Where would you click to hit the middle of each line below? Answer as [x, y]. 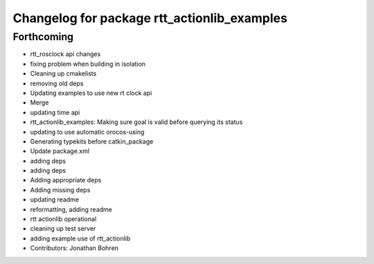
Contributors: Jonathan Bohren [74, 248]
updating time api [55, 112]
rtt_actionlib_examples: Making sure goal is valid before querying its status [136, 122]
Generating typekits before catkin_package [92, 141]
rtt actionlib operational [63, 219]
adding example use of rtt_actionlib [80, 238]
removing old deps [57, 83]
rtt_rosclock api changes [65, 54]
